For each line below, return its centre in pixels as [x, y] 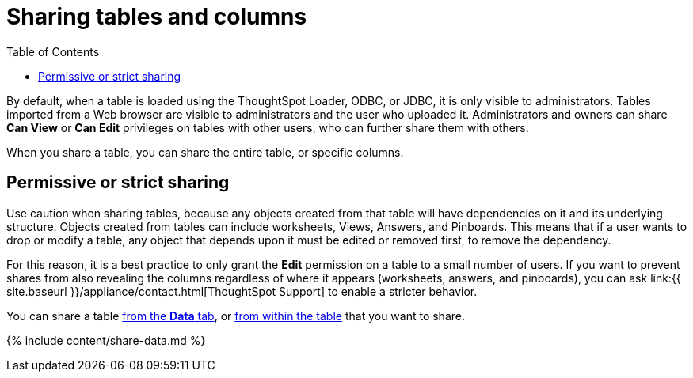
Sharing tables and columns [157, 17]
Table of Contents [53, 51]
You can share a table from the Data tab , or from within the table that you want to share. [236, 316]
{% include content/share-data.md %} [106, 340]
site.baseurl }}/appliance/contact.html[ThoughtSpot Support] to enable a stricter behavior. [242, 291]
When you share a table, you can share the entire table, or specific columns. [205, 152]
